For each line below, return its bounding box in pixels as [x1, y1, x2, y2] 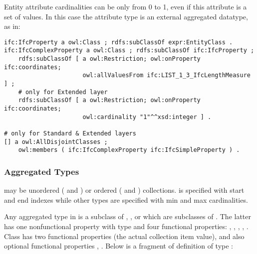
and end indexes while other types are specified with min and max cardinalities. [4, 194, 248, 205]
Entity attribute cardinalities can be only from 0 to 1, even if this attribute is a [4, 1, 247, 11]
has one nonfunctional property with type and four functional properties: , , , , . [4, 221, 249, 231]
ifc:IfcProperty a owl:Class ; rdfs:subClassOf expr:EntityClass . [4, 38, 233, 46]
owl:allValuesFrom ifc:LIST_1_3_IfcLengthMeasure [82, 72, 251, 79]
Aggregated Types [4, 165, 79, 177]
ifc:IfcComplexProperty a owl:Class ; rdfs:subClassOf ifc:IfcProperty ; [4, 47, 255, 54]
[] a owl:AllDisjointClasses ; [4, 138, 108, 145]
